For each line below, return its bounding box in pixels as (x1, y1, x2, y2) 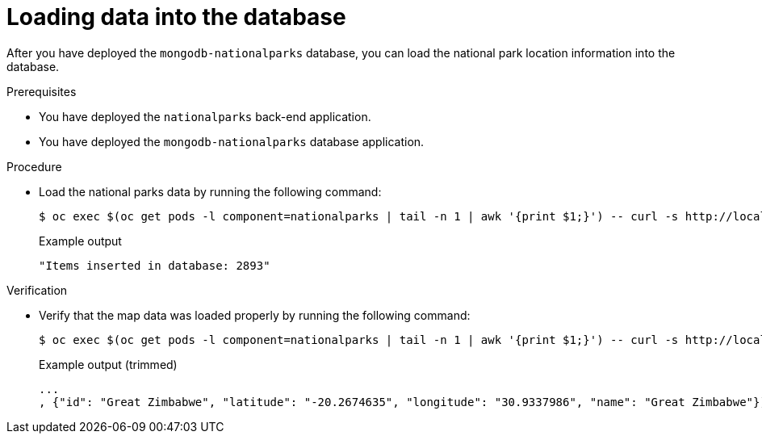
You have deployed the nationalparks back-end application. (39, 109, 371, 124)
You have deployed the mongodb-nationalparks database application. (39, 134, 425, 149)
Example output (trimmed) (39, 357, 178, 371)
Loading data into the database (6, 3, 346, 31)
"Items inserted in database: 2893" (39, 258, 270, 272)
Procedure (6, 159, 62, 174)
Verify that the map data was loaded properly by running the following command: (39, 308, 471, 322)
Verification (6, 283, 68, 297)
